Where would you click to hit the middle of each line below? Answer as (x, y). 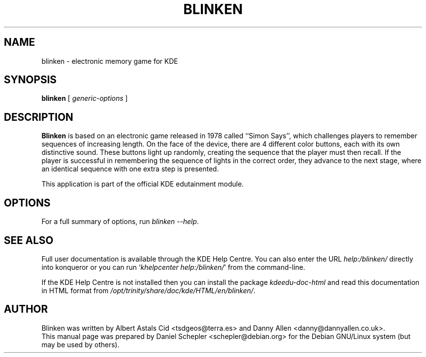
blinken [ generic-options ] (85, 98)
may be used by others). (80, 344)
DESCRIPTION (39, 117)
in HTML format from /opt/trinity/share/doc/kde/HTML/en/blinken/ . (149, 290)
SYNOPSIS (30, 80)
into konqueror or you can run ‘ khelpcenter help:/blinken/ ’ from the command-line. (173, 267)
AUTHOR (26, 309)
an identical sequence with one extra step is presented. (130, 169)
